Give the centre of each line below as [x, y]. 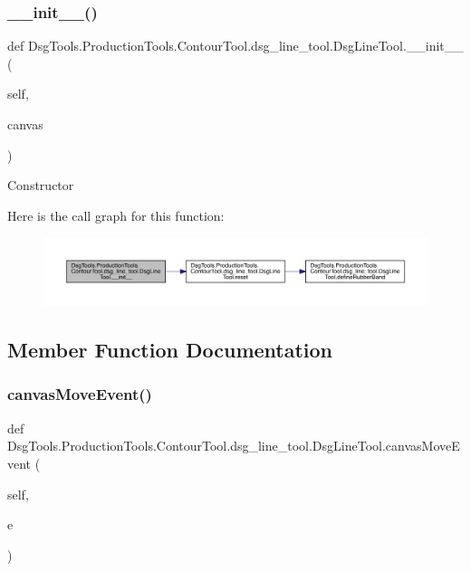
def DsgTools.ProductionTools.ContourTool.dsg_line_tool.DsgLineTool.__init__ [235, 46]
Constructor [41, 185]
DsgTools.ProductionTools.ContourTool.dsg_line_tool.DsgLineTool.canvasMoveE [234, 446]
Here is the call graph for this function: [116, 215]
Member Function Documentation [170, 350]
